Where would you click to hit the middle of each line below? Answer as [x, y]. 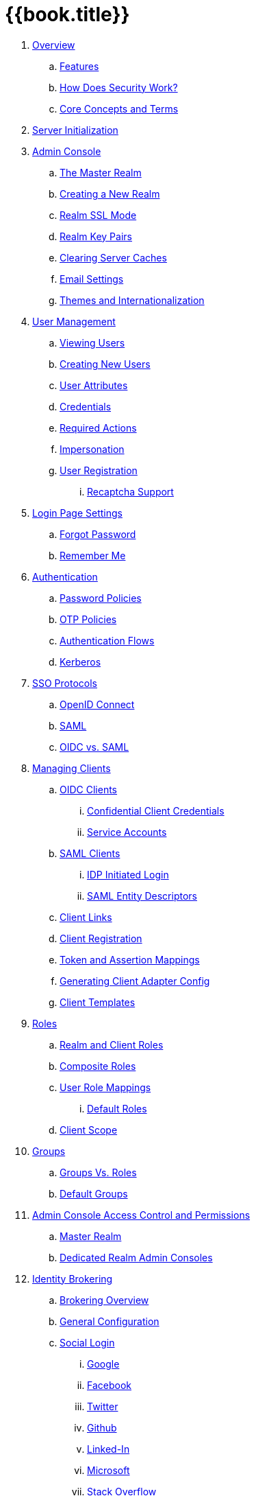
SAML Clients [90, 853]
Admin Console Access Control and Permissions [141, 1215]
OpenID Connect [97, 704]
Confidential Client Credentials [156, 810]
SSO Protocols [65, 683]
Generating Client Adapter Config [135, 981]
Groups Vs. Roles [98, 1172]
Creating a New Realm [110, 194]
